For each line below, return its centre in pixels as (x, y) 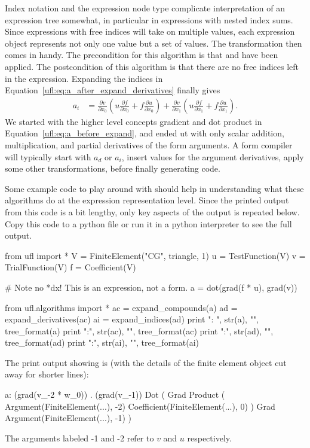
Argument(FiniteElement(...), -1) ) (68, 418)
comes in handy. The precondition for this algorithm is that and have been (142, 55)
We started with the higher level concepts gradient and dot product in (133, 121)
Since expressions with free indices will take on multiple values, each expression (150, 31)
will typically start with (48, 156)
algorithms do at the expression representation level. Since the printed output (147, 200)
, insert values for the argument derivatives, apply (213, 156)
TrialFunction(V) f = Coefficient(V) (70, 267)
